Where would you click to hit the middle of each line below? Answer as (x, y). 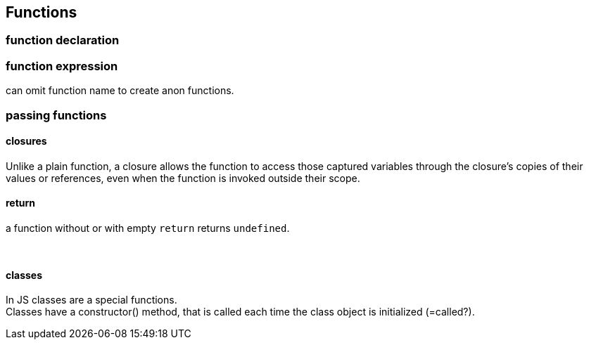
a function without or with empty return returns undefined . (148, 228)
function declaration (63, 40)
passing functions (56, 115)
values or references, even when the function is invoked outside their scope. (183, 178)
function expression (62, 66)
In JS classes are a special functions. (91, 300)
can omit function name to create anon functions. (120, 91)
